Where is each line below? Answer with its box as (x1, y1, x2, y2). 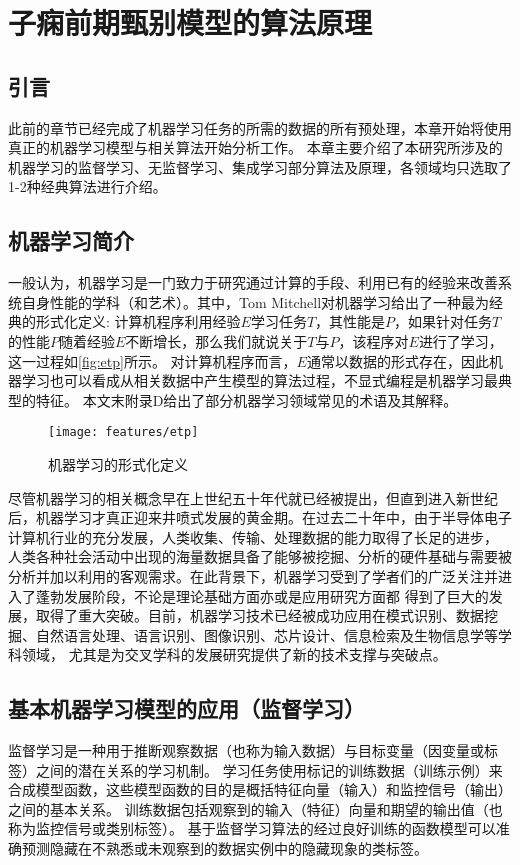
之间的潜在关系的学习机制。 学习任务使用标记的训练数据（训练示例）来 (35, 759, 503, 780)
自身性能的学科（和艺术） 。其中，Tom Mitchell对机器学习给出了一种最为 (21, 291, 490, 312)
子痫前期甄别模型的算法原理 (8, 2, 373, 43)
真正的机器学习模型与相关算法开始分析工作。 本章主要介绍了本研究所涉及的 (8, 137, 503, 158)
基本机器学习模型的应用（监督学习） (8, 693, 365, 724)
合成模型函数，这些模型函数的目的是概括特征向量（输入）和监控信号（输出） (8, 779, 512, 800)
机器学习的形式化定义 (48, 453, 188, 474)
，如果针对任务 (394, 311, 493, 332)
